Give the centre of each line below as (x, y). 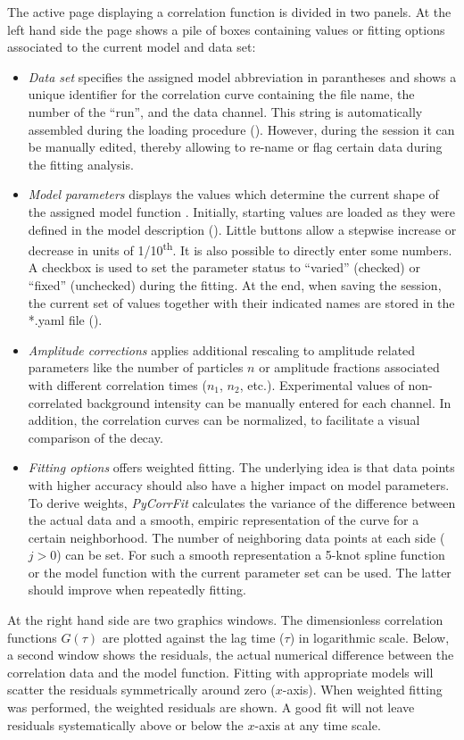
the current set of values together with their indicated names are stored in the (241, 302)
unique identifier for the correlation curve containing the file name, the (221, 94)
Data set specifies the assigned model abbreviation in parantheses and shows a (242, 76)
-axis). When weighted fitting (362, 690)
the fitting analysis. (81, 164)
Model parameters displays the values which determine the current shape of (233, 194)
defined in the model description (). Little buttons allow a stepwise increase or (242, 229)
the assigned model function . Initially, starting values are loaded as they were (241, 211)
